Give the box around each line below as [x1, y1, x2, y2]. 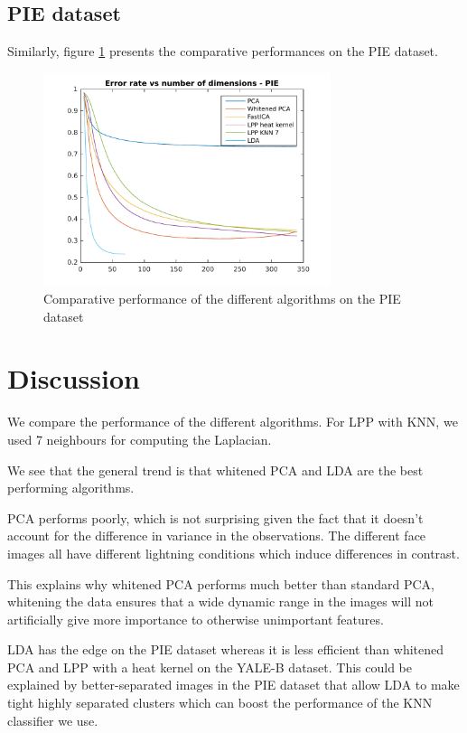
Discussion [7, 360, 140, 397]
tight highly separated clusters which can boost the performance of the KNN [7, 693, 433, 712]
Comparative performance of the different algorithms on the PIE [43, 289, 401, 308]
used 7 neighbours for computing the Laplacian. [7, 429, 272, 448]
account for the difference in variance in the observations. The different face [7, 526, 426, 545]
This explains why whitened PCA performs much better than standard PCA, [7, 574, 434, 593]
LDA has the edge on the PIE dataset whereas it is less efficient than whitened [7, 640, 444, 659]
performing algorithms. [7, 478, 135, 497]
